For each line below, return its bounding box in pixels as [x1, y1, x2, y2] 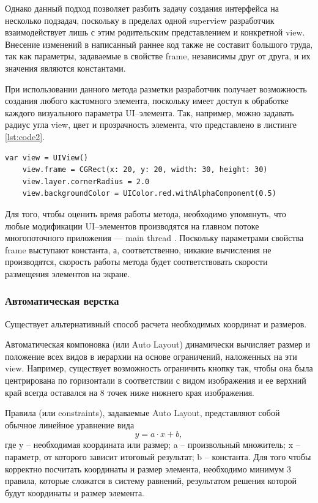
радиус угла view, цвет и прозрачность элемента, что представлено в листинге [5, 118, 297, 131]
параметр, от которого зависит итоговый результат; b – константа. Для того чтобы [5, 450, 311, 463]
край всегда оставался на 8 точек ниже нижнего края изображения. [5, 386, 254, 398]
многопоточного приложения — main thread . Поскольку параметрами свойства [5, 231, 304, 244]
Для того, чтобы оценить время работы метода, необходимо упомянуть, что [5, 207, 286, 220]
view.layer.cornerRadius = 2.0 [22, 177, 150, 186]
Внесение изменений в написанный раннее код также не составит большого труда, [5, 37, 313, 50]
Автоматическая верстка [5, 293, 119, 308]
